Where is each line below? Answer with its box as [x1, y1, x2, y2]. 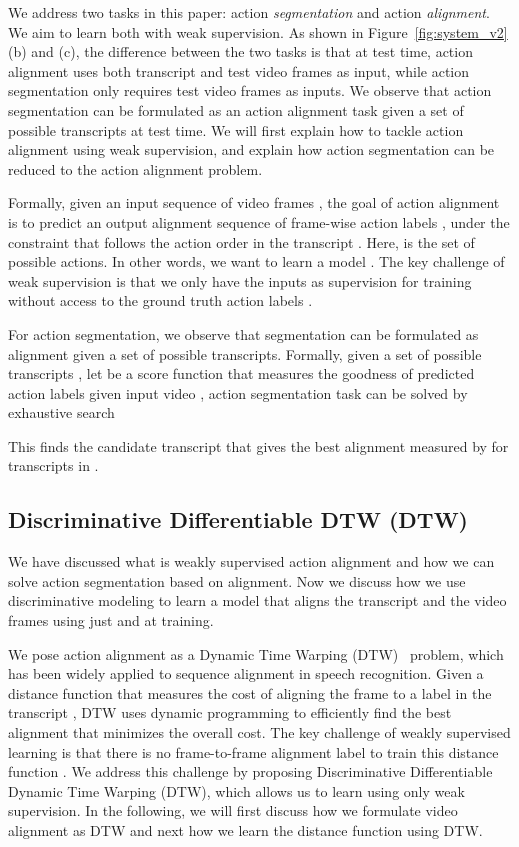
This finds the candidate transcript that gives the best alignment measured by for [8, 435, 509, 456]
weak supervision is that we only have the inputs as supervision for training [8, 270, 472, 291]
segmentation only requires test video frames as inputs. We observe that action [8, 80, 492, 101]
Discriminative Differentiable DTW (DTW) [8, 504, 468, 535]
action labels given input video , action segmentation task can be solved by [8, 382, 468, 403]
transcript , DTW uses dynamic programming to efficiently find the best [8, 702, 452, 723]
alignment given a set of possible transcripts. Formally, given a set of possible [8, 343, 482, 364]
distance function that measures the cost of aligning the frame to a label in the [8, 682, 492, 703]
